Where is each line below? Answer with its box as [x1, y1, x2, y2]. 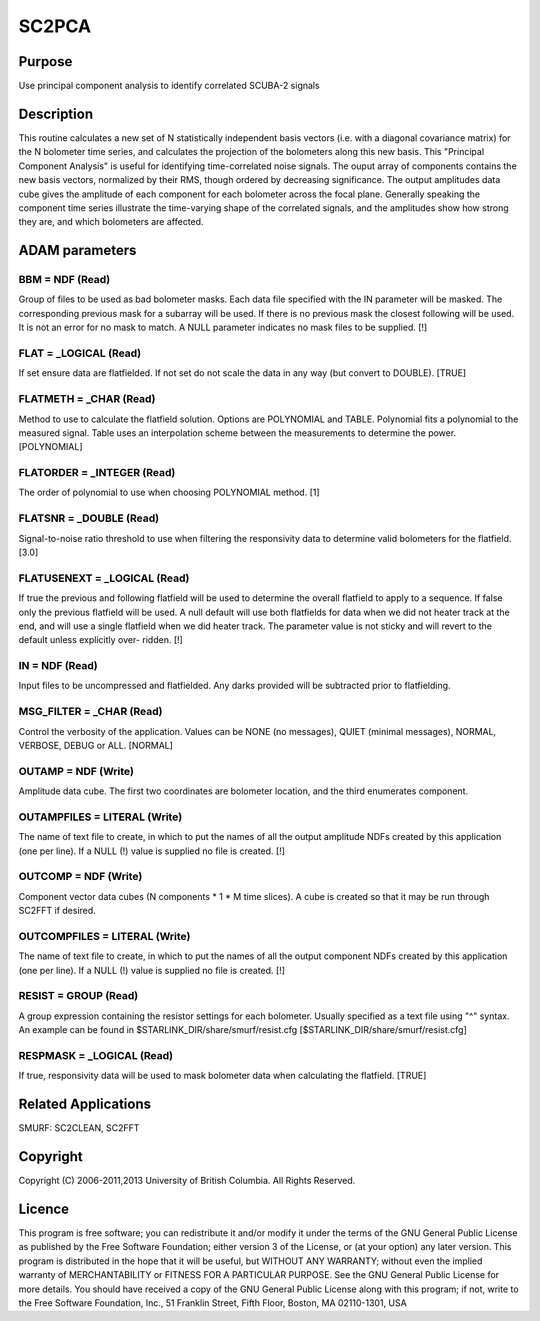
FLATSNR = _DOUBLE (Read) [18, 511, 160, 525]
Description [18, 105, 94, 122]
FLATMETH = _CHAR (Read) [18, 392, 156, 406]
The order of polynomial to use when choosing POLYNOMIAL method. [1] [18, 486, 320, 499]
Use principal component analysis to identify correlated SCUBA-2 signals [18, 80, 320, 92]
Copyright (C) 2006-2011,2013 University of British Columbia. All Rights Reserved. [18, 1175, 356, 1187]
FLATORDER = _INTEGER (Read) [18, 466, 176, 480]
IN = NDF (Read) [18, 659, 99, 673]
